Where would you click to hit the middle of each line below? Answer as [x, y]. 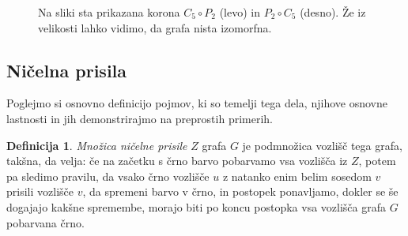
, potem [377, 161]
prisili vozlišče [40, 191]
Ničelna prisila [67, 70]
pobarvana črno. [45, 222]
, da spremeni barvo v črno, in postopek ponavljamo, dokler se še [240, 191]
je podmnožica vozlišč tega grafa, [322, 145]
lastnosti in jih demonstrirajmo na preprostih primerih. [140, 118]
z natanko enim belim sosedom [297, 176]
